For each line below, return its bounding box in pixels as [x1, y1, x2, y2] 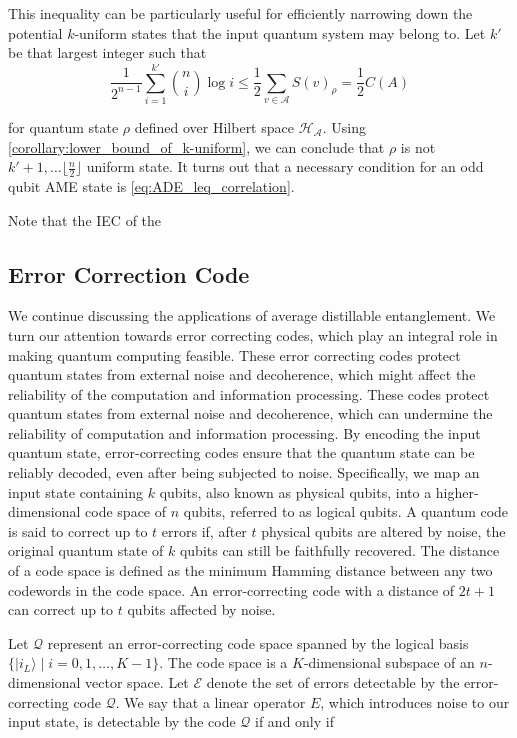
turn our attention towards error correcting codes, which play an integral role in [8, 324, 498, 345]
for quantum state [8, 116, 119, 137]
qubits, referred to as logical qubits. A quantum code [183, 501, 509, 522]
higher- [435, 481, 479, 502]
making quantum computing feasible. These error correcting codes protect [8, 344, 461, 365]
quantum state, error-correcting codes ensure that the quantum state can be [8, 442, 475, 463]
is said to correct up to [8, 520, 148, 541]
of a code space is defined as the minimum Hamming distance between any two [8, 560, 493, 581]
